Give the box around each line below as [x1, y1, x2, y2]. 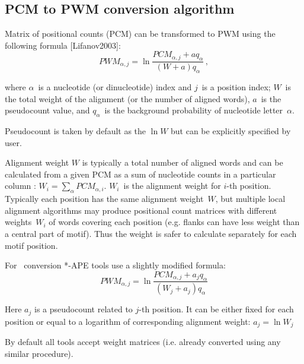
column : [5, 179, 36, 192]
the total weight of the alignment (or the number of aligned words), [5, 92, 250, 105]
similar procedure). [5, 347, 73, 359]
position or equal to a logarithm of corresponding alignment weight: [5, 315, 251, 327]
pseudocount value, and [5, 104, 90, 116]
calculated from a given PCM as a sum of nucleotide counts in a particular [5, 167, 276, 180]
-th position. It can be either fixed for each [139, 303, 294, 315]
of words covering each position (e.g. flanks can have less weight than [49, 216, 300, 228]
